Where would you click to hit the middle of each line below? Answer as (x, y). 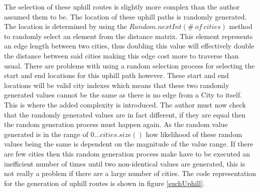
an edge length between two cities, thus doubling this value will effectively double (129, 46)
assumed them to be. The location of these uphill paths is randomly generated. (125, 16)
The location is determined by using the (66, 26)
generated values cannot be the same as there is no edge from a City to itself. (123, 95)
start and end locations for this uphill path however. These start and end (116, 75)
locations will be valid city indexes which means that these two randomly (117, 85)
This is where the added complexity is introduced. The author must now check (125, 104)
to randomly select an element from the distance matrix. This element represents (128, 36)
